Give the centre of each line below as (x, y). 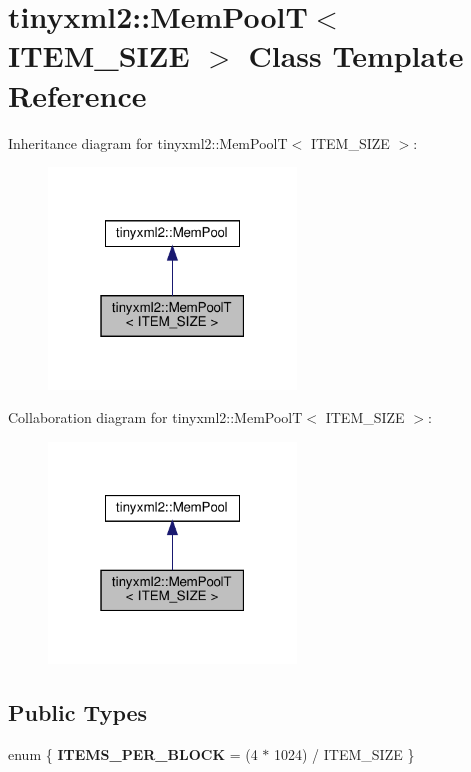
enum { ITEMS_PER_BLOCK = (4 (133, 754)
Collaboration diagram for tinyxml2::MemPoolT (155, 417)
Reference (77, 94)
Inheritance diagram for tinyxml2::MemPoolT (148, 142)
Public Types (78, 712)
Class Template (356, 55)
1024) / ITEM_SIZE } (344, 754)
